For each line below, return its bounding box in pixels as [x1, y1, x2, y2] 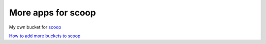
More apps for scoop [9, 7, 96, 18]
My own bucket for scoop [9, 24, 62, 30]
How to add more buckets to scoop [9, 33, 81, 39]
